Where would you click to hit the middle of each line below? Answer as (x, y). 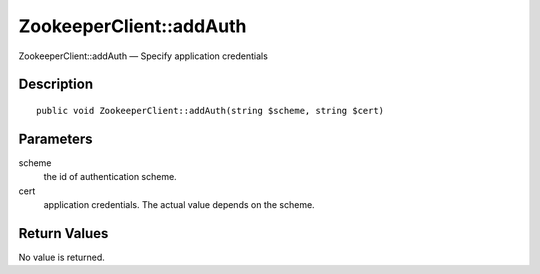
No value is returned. (61, 257)
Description (56, 84)
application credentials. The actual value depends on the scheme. (179, 205)
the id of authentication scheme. (110, 177)
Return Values (63, 233)
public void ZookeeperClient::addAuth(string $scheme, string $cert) (210, 110)
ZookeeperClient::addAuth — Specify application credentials (143, 56)
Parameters (55, 138)
